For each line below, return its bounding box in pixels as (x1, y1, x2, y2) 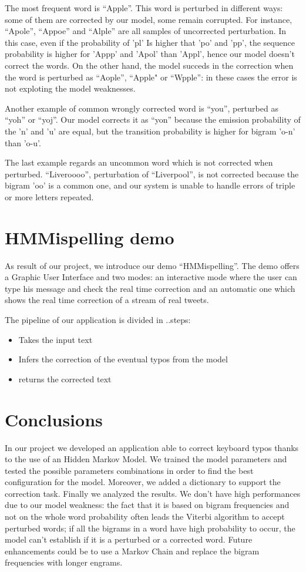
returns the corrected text (18, 372, 112, 385)
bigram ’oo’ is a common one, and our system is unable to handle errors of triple (5, 179, 295, 191)
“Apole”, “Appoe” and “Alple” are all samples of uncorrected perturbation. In (5, 25, 287, 37)
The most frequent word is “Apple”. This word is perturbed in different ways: (5, 2, 283, 14)
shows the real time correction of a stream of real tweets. (5, 294, 209, 306)
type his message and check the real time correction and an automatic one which (5, 282, 295, 294)
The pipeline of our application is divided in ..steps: (5, 314, 191, 325)
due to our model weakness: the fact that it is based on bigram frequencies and (5, 499, 290, 511)
